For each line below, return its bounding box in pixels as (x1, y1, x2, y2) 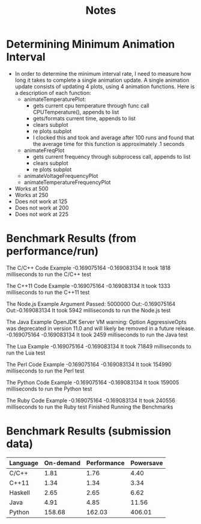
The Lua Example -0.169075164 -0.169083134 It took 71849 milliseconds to (6, 343, 191, 350)
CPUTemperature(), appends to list (32, 108, 119, 115)
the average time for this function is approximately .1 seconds (32, 140, 185, 147)
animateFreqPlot (23, 147, 65, 154)
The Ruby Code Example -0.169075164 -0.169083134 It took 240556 (6, 397, 176, 404)
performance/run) (6, 245, 99, 258)
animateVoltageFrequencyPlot (23, 172, 98, 179)
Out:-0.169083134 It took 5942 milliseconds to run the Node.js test (6, 306, 171, 314)
